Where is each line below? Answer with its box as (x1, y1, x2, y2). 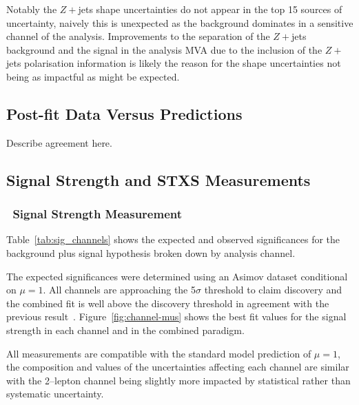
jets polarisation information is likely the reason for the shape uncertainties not (6, 56, 341, 70)
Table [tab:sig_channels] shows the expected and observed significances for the (6, 232, 340, 247)
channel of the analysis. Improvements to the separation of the (6, 29, 270, 43)
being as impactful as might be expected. (6, 69, 180, 83)
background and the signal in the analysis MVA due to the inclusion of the (6, 42, 322, 56)
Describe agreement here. (6, 135, 112, 149)
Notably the (6, 2, 57, 16)
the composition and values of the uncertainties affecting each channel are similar (6, 360, 349, 374)
